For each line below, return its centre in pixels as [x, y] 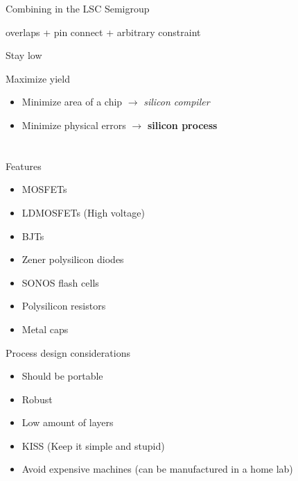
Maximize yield [38, 78]
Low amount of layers [68, 422]
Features [24, 166]
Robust [37, 399]
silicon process [182, 125]
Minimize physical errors [74, 125]
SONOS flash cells [60, 282]
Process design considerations [68, 352]
